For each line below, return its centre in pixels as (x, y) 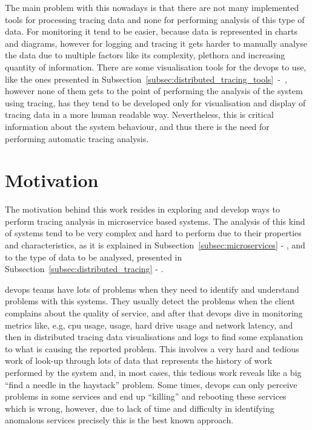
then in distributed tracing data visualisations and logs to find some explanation (154, 337)
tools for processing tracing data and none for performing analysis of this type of (155, 19)
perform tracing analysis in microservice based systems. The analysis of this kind (155, 221)
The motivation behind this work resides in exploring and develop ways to (142, 209)
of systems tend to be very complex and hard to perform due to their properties (153, 233)
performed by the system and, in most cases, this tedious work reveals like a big (153, 372)
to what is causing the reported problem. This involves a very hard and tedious (152, 348)
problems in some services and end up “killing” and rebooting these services (146, 396)
